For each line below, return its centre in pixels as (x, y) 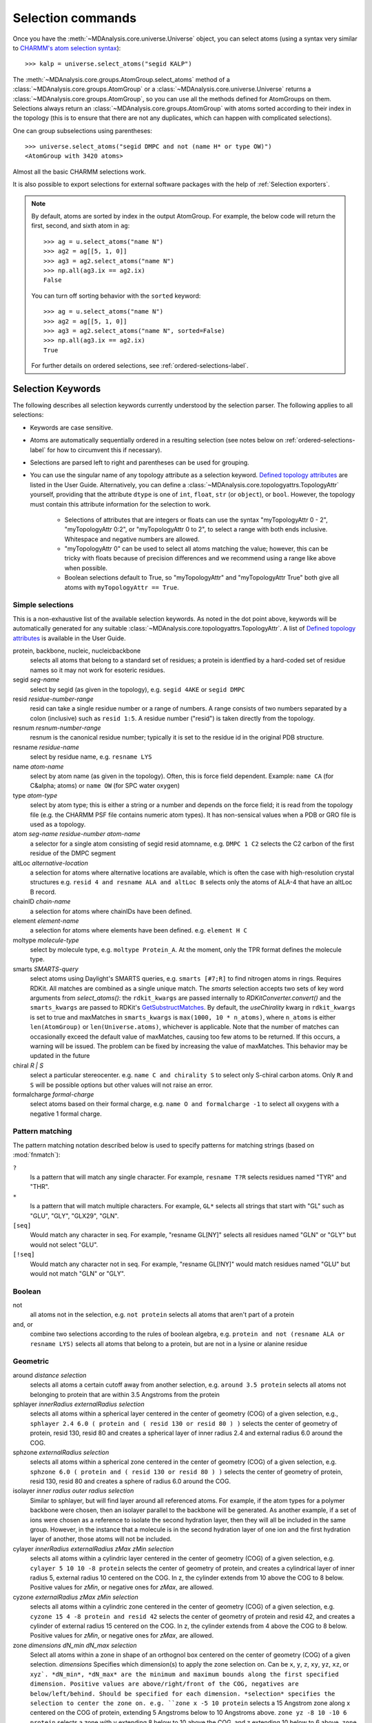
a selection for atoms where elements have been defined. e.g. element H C (138, 930)
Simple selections (43, 605)
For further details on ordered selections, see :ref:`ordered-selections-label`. (140, 366)
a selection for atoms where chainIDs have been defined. (111, 911)
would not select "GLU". (64, 1245)
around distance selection (50, 1375)
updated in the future (60, 1056)
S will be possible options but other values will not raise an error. (121, 1085)
